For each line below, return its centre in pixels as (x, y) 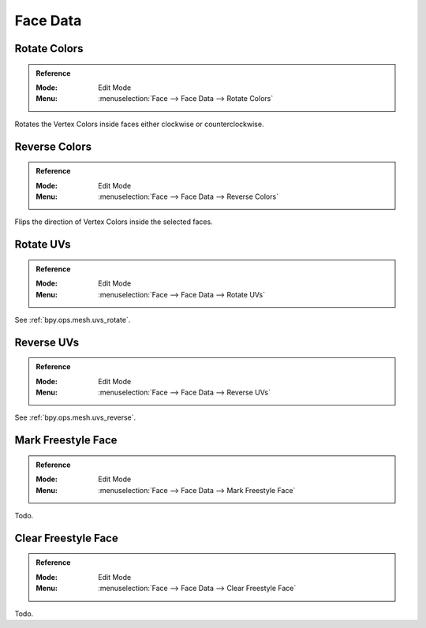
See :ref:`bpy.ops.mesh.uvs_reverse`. (75, 417)
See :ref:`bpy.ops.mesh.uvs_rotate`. (73, 320)
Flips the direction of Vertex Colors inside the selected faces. (114, 222)
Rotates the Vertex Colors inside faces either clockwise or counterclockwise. (139, 124)
